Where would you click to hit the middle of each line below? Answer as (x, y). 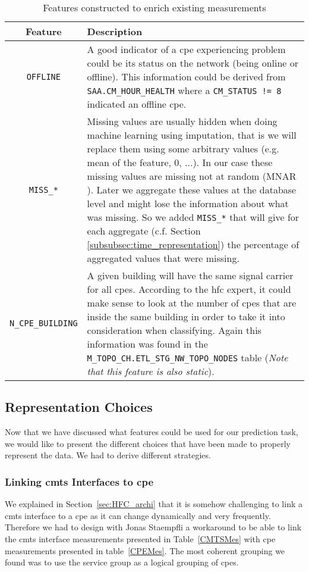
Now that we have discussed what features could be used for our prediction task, (152, 432)
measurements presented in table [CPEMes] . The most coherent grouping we (145, 550)
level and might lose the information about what (188, 203)
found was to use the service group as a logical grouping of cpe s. (122, 562)
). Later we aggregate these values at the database (192, 190)
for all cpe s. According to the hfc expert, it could (189, 289)
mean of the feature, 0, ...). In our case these (180, 162)
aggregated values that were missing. (163, 258)
